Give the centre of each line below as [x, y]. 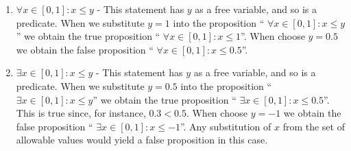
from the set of [314, 126]
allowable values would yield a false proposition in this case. [142, 140]
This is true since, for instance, [81, 113]
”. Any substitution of [226, 126]
